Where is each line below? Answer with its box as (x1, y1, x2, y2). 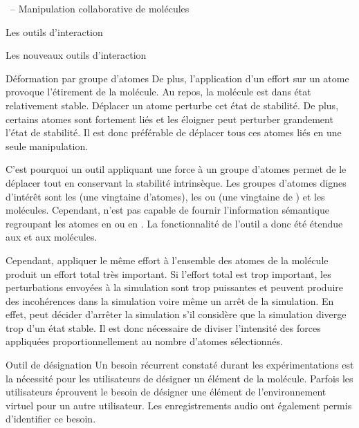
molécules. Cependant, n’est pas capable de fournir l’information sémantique (6, 203, 329, 217)
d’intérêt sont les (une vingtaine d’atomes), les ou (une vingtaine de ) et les (6, 189, 325, 203)
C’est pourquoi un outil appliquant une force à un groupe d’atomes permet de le (6, 162, 347, 176)
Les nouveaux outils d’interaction (6, 48, 147, 62)
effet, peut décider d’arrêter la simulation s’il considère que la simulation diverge (6, 307, 347, 322)
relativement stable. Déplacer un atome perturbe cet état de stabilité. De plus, (6, 97, 339, 112)
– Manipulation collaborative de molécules (10, 1, 190, 15)
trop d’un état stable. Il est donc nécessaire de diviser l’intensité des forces (6, 320, 321, 335)
